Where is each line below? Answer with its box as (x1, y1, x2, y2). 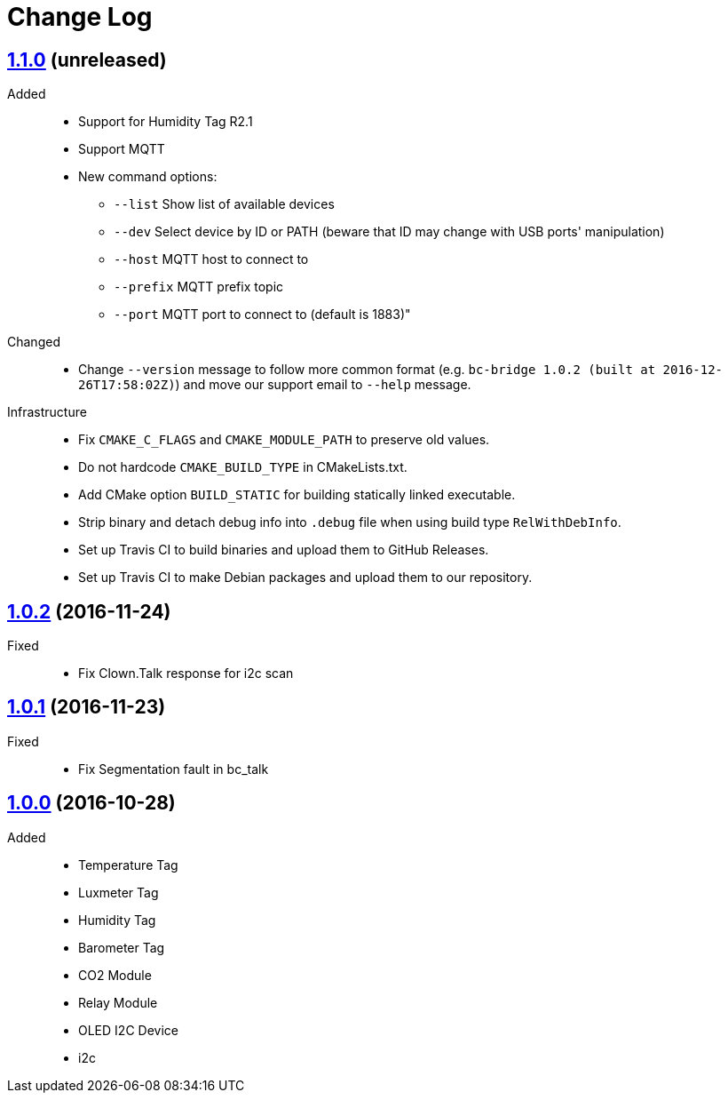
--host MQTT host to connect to (114, 251, 309, 267)
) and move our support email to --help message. (175, 377, 471, 393)
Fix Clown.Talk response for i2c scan (78, 666, 294, 682)
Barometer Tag (78, 939, 165, 955)
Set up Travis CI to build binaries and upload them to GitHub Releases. (78, 542, 489, 558)
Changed (7, 334, 60, 350)
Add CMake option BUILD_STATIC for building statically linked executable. (78, 487, 516, 503)
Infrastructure (7, 404, 87, 420)
